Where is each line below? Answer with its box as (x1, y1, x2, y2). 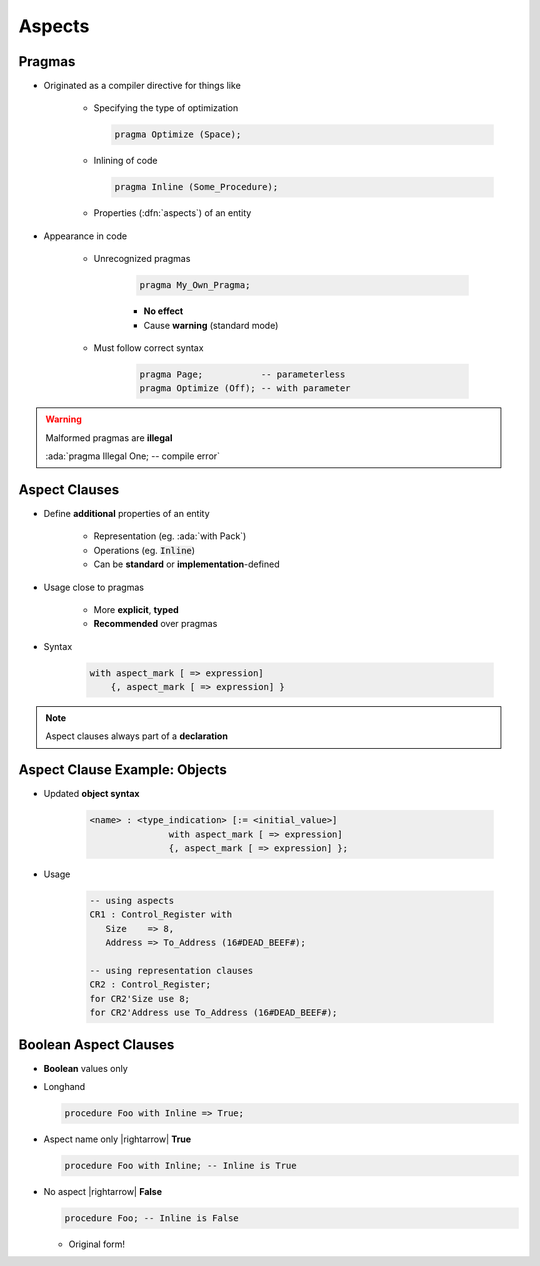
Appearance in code (43, 230, 128, 242)
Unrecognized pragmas (93, 253, 191, 265)
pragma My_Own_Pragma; (139, 280, 251, 291)
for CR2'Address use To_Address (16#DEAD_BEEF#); (89, 1007, 338, 1019)
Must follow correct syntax (93, 341, 204, 354)
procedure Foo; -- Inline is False (64, 1213, 239, 1224)
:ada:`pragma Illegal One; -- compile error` (45, 450, 220, 462)
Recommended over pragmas (93, 618, 218, 630)
